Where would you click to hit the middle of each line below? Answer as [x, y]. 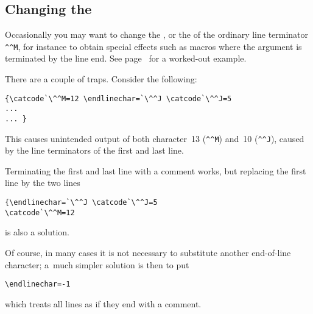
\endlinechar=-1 [38, 284]
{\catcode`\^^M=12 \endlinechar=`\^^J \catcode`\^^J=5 [118, 98]
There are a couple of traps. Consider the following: [101, 79]
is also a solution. [37, 232]
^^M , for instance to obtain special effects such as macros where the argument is [153, 46]
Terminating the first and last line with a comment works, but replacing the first [156, 170]
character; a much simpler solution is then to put [97, 264]
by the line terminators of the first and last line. [94, 150]
